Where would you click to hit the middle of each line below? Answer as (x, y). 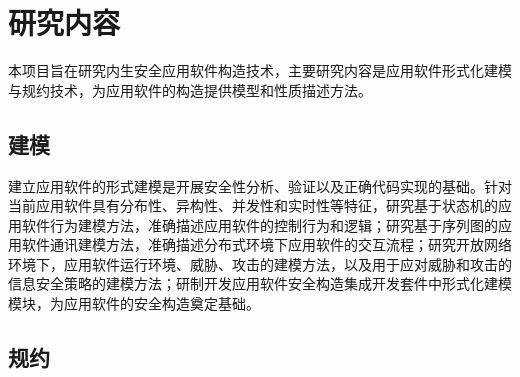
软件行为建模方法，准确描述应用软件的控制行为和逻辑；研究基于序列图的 (259, 224)
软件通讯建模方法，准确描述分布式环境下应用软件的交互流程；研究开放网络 (266, 244)
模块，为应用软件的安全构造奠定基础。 (134, 303)
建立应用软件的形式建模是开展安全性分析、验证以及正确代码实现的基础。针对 (260, 185)
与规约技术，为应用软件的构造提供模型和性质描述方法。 (190, 89)
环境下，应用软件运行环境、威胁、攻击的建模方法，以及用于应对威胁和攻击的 (260, 263)
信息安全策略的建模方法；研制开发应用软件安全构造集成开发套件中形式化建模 (260, 283)
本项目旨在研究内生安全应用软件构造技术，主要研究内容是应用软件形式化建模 (260, 70)
